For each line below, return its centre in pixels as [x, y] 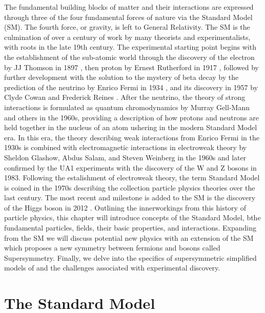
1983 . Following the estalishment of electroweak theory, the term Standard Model [132, 178]
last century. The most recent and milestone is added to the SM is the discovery [130, 197]
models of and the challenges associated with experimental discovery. [112, 268]
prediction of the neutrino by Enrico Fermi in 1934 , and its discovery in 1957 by [131, 87]
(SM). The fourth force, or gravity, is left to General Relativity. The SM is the [127, 27]
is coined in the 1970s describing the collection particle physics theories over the [130, 187]
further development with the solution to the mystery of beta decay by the [121, 77]
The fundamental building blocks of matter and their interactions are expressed [129, 7]
